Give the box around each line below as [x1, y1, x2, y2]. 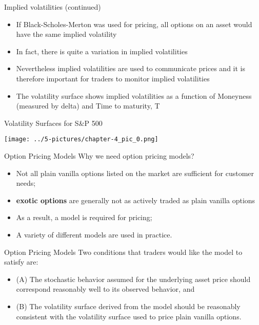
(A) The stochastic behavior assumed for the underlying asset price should [16, 273, 251, 284]
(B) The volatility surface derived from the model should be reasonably [16, 300, 241, 311]
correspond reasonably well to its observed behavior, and [16, 284, 195, 294]
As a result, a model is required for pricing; [16, 212, 152, 223]
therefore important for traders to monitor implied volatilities [16, 73, 210, 83]
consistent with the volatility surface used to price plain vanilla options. [16, 311, 242, 321]
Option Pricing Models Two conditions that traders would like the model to [4, 246, 243, 257]
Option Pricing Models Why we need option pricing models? [4, 150, 194, 161]
